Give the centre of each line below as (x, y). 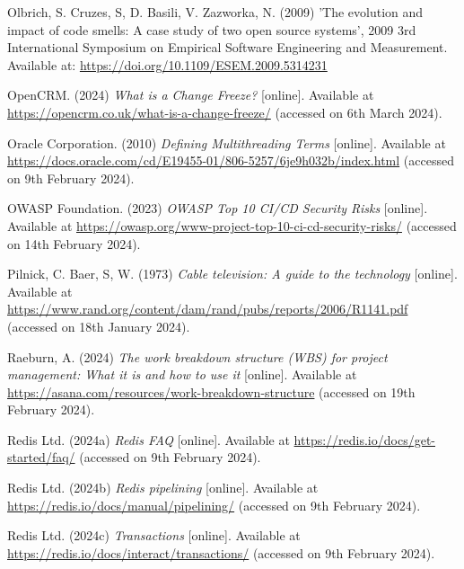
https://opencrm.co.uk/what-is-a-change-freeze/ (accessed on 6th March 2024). (225, 112)
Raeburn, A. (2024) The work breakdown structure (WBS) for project (197, 356)
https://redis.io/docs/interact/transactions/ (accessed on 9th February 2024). (221, 552)
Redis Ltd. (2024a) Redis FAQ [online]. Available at (149, 439)
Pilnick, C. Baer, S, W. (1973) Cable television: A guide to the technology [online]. (232, 274)
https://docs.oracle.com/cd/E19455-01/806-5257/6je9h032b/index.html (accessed (231, 160)
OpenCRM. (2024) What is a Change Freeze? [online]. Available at (191, 95)
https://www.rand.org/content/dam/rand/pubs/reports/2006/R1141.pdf (208, 309)
